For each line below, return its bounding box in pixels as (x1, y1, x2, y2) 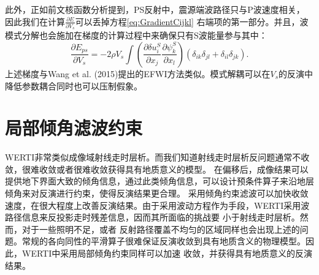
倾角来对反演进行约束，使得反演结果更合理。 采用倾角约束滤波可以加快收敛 (5, 187, 309, 199)
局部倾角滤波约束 (5, 115, 143, 140)
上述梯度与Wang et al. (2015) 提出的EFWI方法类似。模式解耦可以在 (5, 67, 271, 80)
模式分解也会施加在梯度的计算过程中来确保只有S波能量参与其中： (5, 29, 267, 42)
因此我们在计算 (5, 15, 65, 28)
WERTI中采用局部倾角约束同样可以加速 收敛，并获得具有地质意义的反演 (21, 246, 312, 259)
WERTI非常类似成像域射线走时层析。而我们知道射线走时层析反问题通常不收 (5, 151, 310, 164)
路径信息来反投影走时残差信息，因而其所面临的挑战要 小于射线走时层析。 (5, 211, 300, 224)
